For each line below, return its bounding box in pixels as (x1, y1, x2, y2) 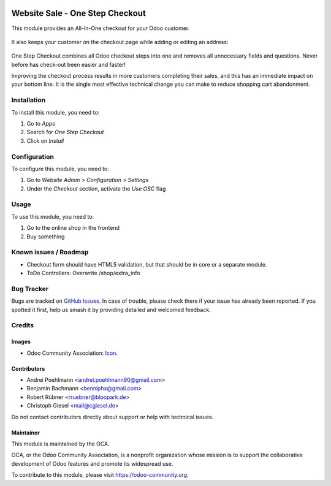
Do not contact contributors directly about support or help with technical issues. (11, 413, 214, 420)
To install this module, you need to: (11, 108, 100, 116)
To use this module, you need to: (11, 213, 94, 220)
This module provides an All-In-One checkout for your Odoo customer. (11, 25, 190, 32)
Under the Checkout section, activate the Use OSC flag (26, 184, 166, 192)
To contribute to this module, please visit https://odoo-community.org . (11, 471, 189, 479)
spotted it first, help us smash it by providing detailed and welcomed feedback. (11, 306, 211, 313)
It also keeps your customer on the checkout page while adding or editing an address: (11, 38, 229, 45)
